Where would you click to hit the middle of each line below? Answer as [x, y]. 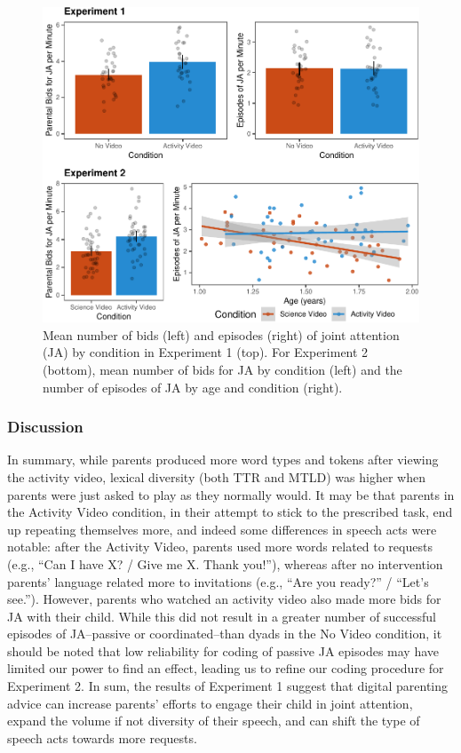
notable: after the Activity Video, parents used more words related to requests [220, 547]
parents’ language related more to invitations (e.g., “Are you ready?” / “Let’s [218, 581]
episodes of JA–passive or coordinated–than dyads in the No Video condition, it [225, 634]
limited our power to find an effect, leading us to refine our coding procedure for [226, 668]
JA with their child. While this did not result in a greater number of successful [222, 616]
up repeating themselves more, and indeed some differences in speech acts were [222, 529]
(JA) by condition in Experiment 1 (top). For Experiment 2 [206, 352]
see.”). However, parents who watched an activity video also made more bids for [224, 599]
